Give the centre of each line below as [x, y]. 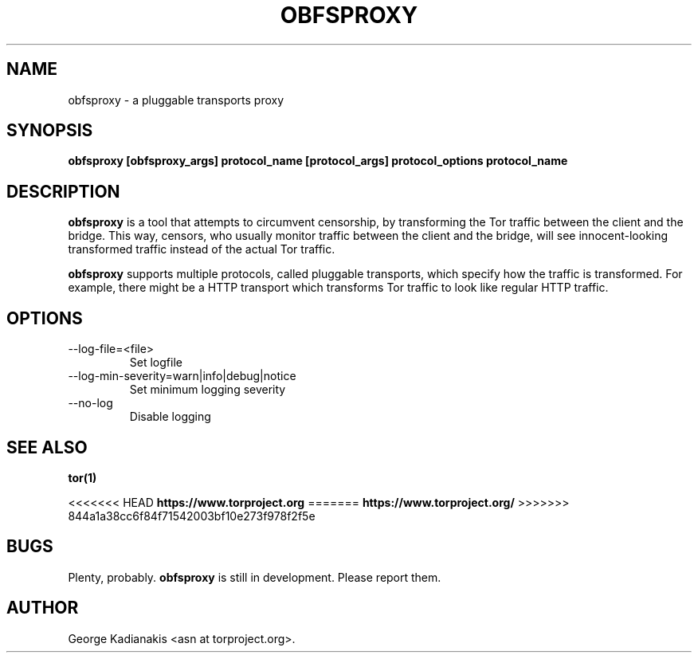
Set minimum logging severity [208, 390]
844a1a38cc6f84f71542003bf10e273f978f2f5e [192, 516]
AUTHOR [43, 608]
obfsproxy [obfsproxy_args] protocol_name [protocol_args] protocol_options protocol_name [318, 161]
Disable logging [170, 417]
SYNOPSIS [50, 131]
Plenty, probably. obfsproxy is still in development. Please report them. [255, 577]
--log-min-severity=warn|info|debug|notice [182, 376]
